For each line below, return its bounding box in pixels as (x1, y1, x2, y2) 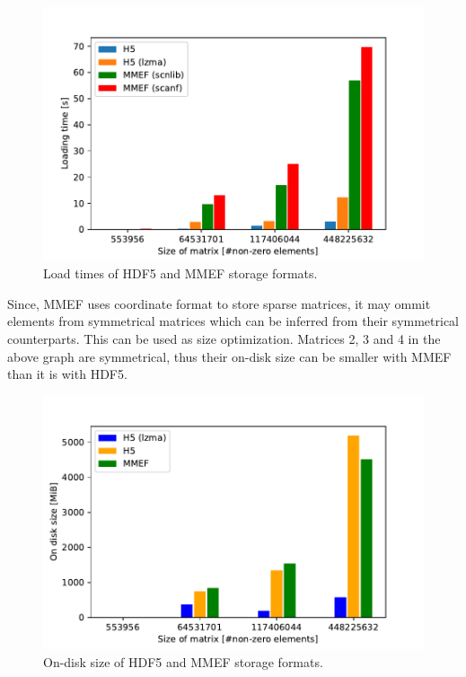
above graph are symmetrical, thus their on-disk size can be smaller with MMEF (7, 347, 452, 365)
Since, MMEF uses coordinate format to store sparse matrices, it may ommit (7, 294, 431, 312)
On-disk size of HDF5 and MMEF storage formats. (43, 653, 323, 672)
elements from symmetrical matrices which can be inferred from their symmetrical (7, 312, 460, 330)
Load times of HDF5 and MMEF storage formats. (43, 264, 318, 283)
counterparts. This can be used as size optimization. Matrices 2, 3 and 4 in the (7, 330, 441, 348)
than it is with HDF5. (7, 365, 127, 383)
